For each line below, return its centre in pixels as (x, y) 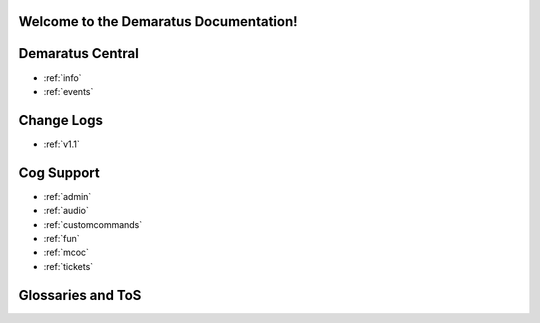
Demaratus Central (78, 53)
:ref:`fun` (61, 238)
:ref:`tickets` (68, 266)
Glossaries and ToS (80, 295)
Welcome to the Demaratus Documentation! (158, 21)
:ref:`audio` (66, 211)
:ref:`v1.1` (61, 144)
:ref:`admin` (67, 196)
